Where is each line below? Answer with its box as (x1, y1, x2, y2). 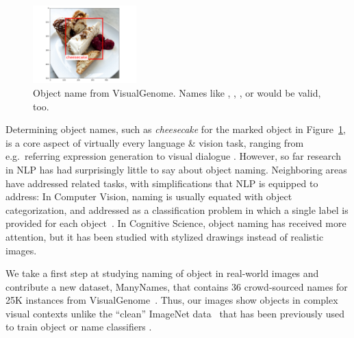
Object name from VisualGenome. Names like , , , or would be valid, (33, 85, 321, 99)
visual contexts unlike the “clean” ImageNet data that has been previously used (5, 306, 345, 320)
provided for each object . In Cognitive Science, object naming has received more (5, 216, 346, 230)
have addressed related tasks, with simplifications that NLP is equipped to (5, 176, 318, 190)
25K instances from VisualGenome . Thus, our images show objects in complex (5, 293, 338, 307)
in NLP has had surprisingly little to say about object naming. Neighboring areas (5, 162, 347, 176)
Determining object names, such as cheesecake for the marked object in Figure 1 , (5, 122, 346, 136)
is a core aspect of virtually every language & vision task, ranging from (5, 135, 304, 149)
